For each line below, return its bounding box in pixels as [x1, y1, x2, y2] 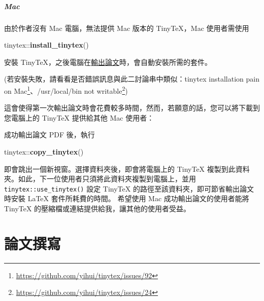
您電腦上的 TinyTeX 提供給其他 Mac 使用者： [4, 112, 154, 123]
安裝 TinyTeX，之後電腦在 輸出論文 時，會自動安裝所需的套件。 [4, 56, 212, 67]
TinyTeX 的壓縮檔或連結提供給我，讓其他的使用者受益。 [4, 203, 191, 213]
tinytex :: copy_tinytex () [4, 146, 84, 157]
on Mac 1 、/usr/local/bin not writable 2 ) [4, 84, 128, 96]
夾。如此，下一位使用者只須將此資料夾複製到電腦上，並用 [4, 173, 196, 184]
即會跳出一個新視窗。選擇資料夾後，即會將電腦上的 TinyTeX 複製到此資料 [4, 163, 250, 174]
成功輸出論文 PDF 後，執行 [4, 129, 95, 140]
